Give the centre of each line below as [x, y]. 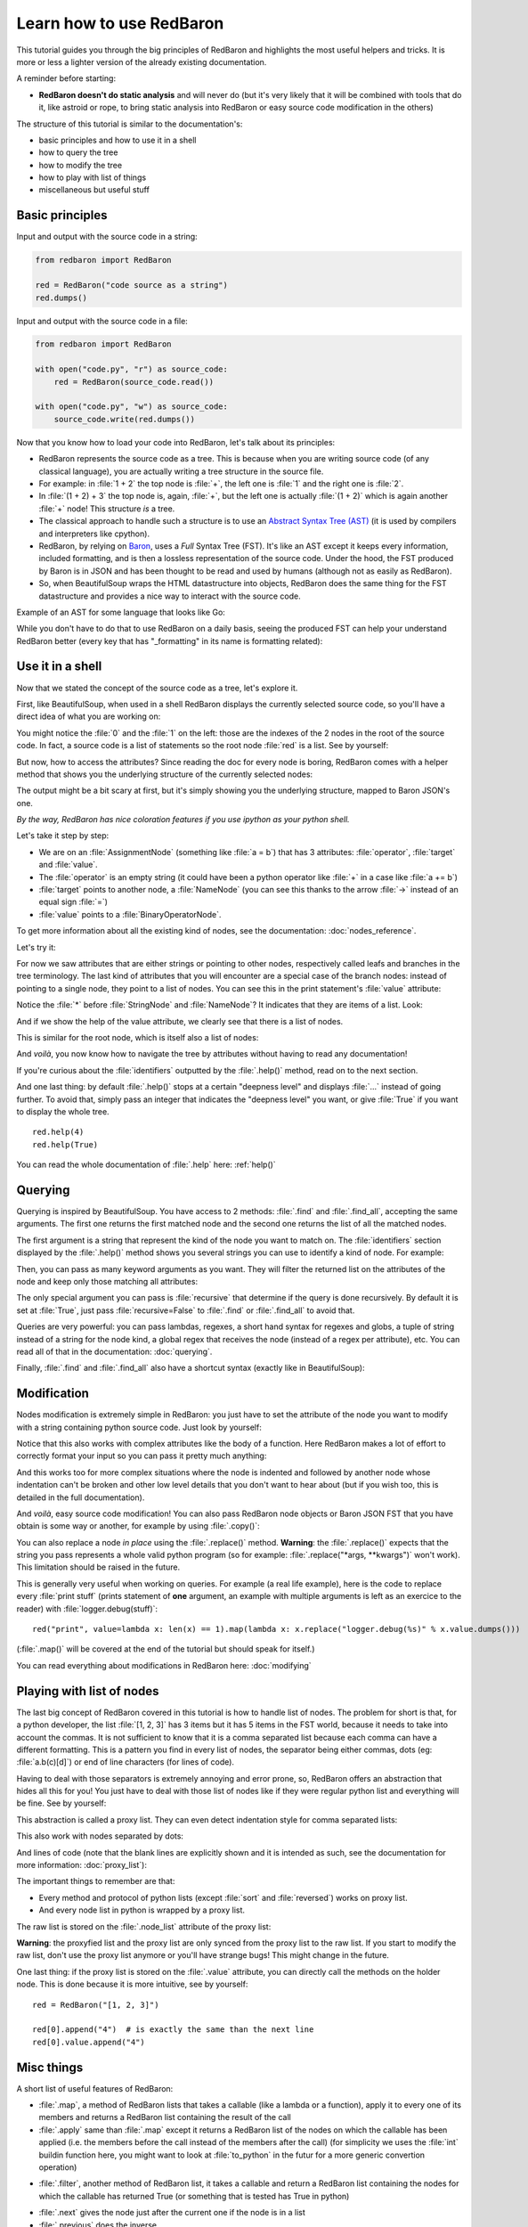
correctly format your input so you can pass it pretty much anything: [142, 1456]
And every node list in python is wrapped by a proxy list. [142, 1910]
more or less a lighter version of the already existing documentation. [142, 61]
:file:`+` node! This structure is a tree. [107, 509]
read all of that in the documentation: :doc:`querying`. [114, 1351]
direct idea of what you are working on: [89, 716]
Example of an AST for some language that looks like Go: [121, 612]
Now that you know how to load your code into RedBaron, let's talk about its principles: [176, 442]
